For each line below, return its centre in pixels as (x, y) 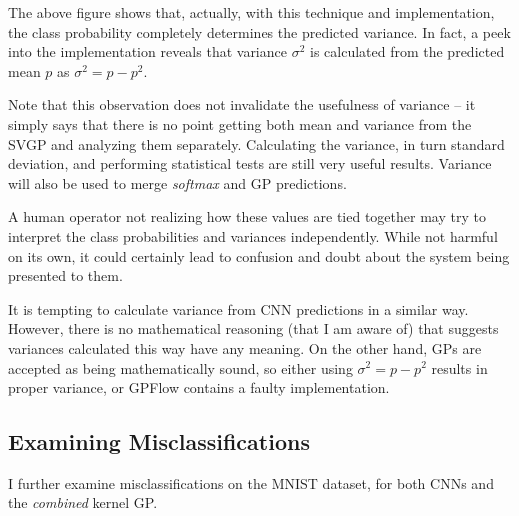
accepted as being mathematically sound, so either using (180, 367)
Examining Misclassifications (159, 441)
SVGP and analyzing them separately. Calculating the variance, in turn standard (256, 143)
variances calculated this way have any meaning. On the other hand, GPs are (245, 347)
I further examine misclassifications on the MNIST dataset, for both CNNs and (251, 482)
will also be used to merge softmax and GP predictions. (177, 182)
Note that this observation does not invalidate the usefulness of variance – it (242, 104)
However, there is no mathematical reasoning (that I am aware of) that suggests (253, 328)
